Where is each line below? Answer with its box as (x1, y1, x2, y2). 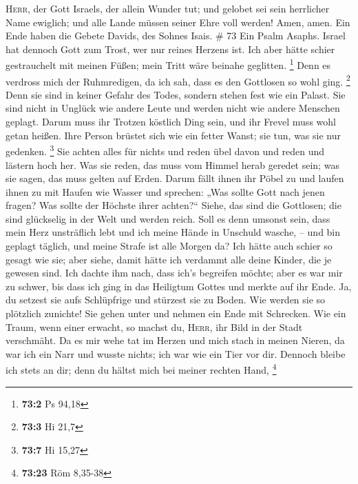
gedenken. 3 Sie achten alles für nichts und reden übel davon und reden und (6, 142, 325, 158)
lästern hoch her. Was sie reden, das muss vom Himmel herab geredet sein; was (6, 157, 339, 172)
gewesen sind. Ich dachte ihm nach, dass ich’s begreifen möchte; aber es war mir (6, 265, 343, 280)
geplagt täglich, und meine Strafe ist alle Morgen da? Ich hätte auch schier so (6, 239, 333, 253)
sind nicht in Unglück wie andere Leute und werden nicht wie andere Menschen (6, 101, 340, 115)
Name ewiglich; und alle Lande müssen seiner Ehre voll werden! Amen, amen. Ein (6, 14, 350, 29)
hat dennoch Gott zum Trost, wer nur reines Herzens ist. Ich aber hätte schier (6, 41, 335, 56)
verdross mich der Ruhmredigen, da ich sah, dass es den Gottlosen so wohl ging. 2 (6, 72, 350, 88)
